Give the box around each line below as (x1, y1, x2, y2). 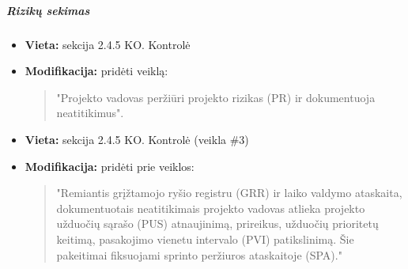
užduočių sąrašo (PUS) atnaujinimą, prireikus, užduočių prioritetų (56, 215, 379, 232)
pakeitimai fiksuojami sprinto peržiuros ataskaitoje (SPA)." (56, 246, 342, 263)
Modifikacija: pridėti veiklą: (25, 63, 168, 79)
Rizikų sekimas (6, 2, 90, 18)
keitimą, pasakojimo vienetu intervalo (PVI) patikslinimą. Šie (56, 230, 354, 247)
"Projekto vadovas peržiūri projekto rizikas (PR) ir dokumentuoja (56, 89, 376, 105)
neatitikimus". (56, 104, 124, 121)
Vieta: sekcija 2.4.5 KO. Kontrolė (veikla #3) (25, 131, 249, 147)
